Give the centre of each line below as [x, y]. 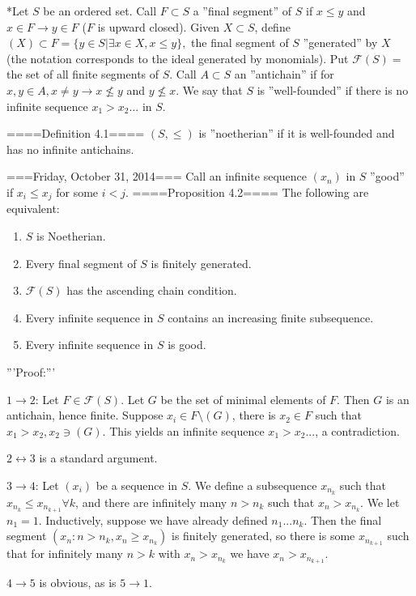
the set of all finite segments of [83, 74]
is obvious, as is [78, 583]
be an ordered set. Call [100, 11]
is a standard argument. [98, 458]
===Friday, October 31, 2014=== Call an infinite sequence [157, 176]
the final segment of [240, 43]
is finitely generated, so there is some [263, 536]
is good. [187, 345]
